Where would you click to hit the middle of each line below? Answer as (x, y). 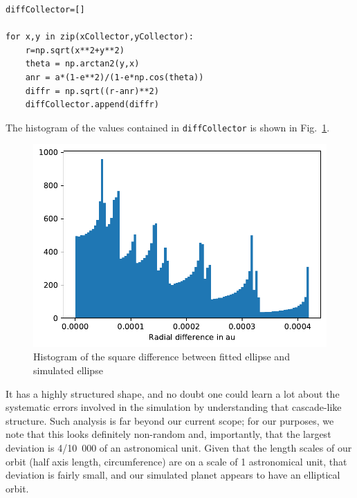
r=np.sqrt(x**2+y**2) (75, 50)
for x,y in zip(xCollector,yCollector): (100, 37)
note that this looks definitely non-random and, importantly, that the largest (168, 434)
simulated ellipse (68, 370)
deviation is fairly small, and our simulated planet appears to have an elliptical (173, 475)
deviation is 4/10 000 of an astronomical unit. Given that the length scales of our (179, 448)
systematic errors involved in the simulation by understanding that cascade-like (174, 407)
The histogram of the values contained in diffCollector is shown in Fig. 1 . (168, 127)
